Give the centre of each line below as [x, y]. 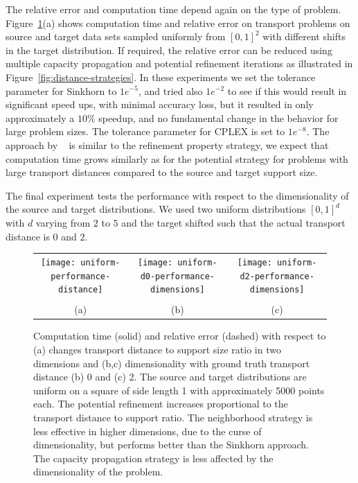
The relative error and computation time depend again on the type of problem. [173, 9]
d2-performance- [277, 276]
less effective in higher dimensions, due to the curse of [147, 431]
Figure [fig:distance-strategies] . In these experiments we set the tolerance [161, 77]
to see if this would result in [287, 90]
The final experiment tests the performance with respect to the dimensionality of [177, 195]
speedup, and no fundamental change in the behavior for [218, 117]
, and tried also [170, 90]
